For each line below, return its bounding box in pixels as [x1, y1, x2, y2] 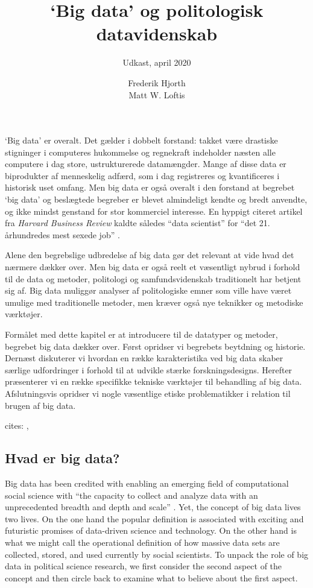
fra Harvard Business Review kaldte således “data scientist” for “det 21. [5, 217, 270, 229]
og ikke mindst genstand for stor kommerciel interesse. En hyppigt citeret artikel [5, 204, 303, 217]
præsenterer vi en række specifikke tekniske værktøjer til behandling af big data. [5, 375, 302, 388]
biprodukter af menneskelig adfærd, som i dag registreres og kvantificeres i [5, 169, 280, 182]
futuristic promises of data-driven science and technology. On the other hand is [5, 524, 297, 537]
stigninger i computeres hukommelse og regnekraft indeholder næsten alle [5, 145, 276, 158]
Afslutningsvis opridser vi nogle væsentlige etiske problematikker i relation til [5, 387, 291, 399]
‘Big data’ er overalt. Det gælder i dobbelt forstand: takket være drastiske [5, 134, 278, 147]
